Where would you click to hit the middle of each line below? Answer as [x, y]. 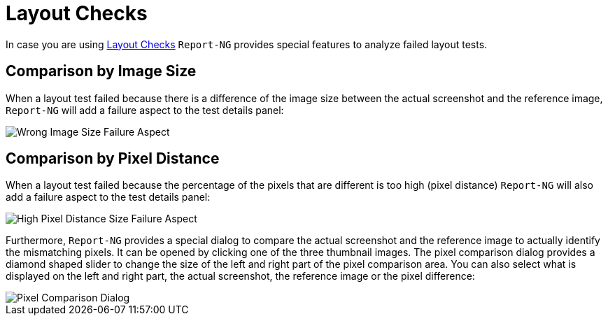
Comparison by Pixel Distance [113, 159]
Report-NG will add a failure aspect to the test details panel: [145, 110]
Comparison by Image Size [101, 71]
